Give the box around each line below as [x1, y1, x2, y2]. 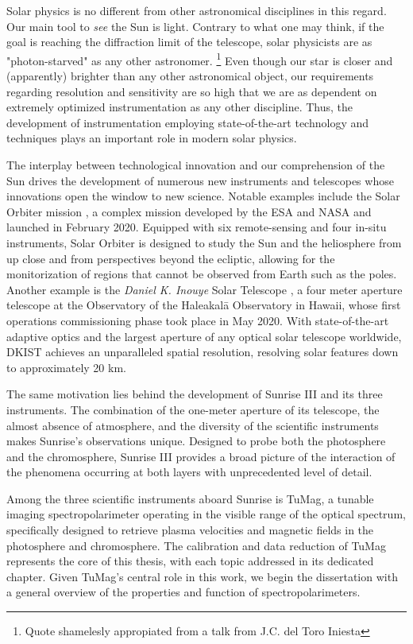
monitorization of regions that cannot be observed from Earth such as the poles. [6, 266, 397, 282]
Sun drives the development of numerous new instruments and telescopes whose [6, 172, 394, 188]
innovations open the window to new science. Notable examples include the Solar [6, 188, 400, 204]
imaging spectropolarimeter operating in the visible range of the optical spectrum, [6, 506, 406, 522]
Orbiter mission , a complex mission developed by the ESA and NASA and [6, 203, 372, 219]
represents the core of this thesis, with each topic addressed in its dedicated [6, 553, 374, 569]
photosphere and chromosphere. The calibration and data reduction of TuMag [6, 537, 386, 553]
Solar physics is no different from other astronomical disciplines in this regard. [6, 2, 387, 18]
